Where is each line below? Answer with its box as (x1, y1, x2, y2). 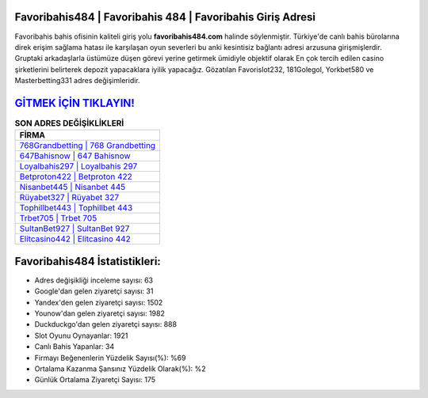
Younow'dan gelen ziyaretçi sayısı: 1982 (34, 309, 166, 318)
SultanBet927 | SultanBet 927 (19, 223, 130, 234)
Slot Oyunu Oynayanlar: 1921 (34, 331, 128, 340)
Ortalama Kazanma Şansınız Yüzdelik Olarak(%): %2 (34, 364, 206, 373)
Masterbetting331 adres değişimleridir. (14, 76, 140, 85)
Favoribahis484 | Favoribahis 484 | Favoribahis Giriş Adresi (14, 10, 316, 24)
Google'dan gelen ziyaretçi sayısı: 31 (34, 286, 154, 296)
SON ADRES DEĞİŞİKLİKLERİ (14, 118, 124, 129)
